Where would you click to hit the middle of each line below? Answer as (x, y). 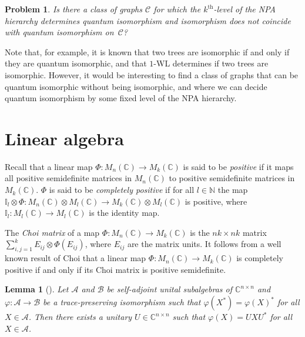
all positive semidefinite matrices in (68, 178)
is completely (260, 258)
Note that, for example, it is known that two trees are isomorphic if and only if (147, 51)
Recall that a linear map (49, 166)
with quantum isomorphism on (59, 32)
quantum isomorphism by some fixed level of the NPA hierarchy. (121, 98)
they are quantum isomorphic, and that (76, 63)
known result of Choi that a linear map (76, 258)
